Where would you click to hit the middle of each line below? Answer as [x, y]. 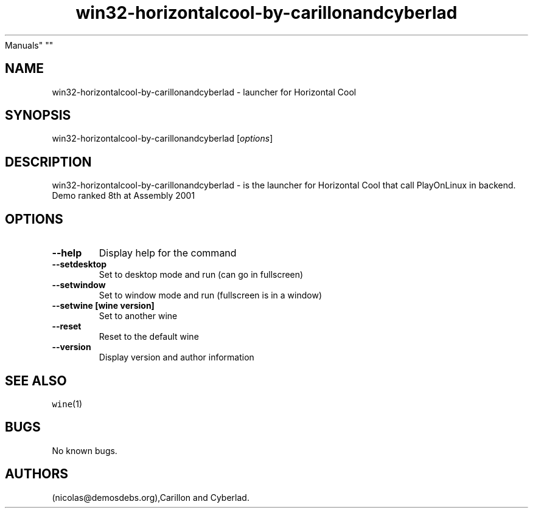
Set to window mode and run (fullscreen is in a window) [211, 295]
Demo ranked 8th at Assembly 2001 [124, 196]
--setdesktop [79, 264]
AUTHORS [37, 474]
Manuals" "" [29, 45]
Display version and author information [176, 357]
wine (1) [67, 404]
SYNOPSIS [38, 115]
